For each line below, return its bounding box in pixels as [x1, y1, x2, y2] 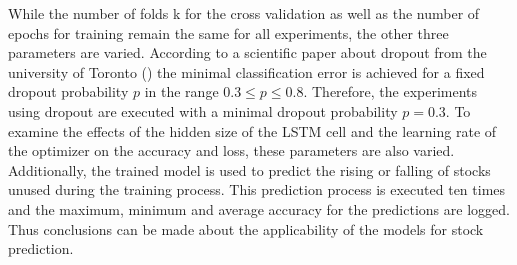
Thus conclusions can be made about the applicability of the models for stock [8, 218, 484, 239]
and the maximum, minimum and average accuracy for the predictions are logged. [8, 198, 510, 219]
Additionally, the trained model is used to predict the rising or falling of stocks [8, 159, 491, 180]
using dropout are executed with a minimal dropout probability [8, 100, 398, 121]
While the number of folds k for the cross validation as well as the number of [8, 3, 480, 23]
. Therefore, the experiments [303, 81, 478, 102]
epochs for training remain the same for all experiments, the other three [8, 22, 449, 43]
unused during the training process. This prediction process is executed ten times [8, 179, 506, 200]
